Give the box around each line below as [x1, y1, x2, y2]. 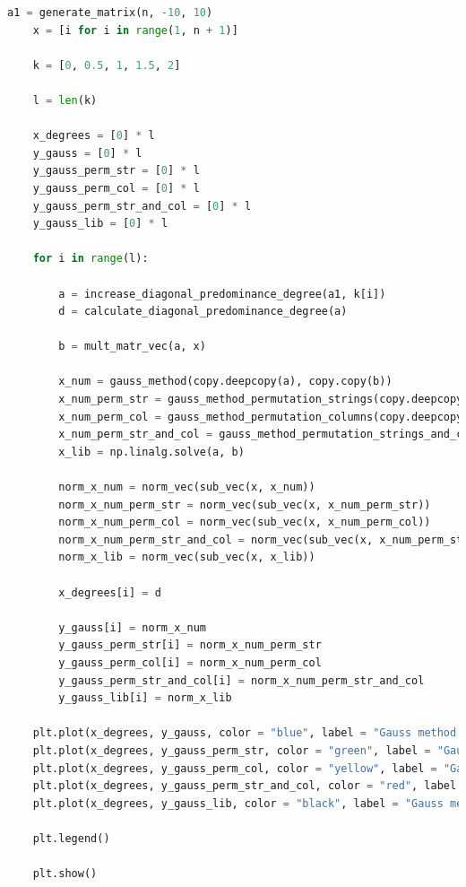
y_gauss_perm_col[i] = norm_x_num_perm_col [58, 656, 322, 669]
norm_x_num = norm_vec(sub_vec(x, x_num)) [58, 481, 315, 494]
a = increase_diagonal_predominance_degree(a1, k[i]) [58, 287, 386, 300]
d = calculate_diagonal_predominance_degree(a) [58, 305, 348, 318]
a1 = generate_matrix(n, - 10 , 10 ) [7, 6, 213, 19]
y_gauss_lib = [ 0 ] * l [32, 217, 168, 230]
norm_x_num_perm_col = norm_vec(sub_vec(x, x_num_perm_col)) [58, 516, 431, 529]
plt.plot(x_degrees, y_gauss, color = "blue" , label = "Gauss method [32, 726, 457, 740]
